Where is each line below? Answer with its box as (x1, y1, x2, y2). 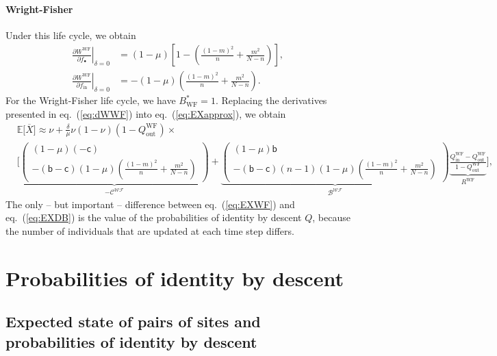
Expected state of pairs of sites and (5, 311, 261, 332)
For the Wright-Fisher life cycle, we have (5, 93, 176, 107)
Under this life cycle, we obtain (5, 27, 136, 42)
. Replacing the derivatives (215, 93, 327, 107)
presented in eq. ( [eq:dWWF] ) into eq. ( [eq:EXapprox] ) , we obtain (5, 107, 286, 121)
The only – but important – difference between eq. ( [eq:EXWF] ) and (5, 196, 295, 211)
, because (312, 210, 351, 225)
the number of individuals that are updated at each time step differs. (5, 223, 294, 238)
